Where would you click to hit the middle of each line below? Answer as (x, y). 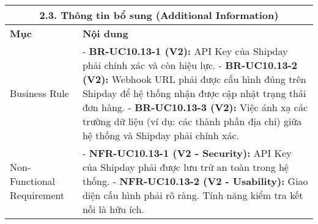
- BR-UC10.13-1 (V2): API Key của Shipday (185, 51)
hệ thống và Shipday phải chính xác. (161, 135)
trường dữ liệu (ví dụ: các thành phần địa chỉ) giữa (192, 121)
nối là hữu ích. (113, 209)
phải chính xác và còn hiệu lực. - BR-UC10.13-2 (190, 65)
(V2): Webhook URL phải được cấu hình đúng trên (194, 79)
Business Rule (39, 93)
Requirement (37, 195)
